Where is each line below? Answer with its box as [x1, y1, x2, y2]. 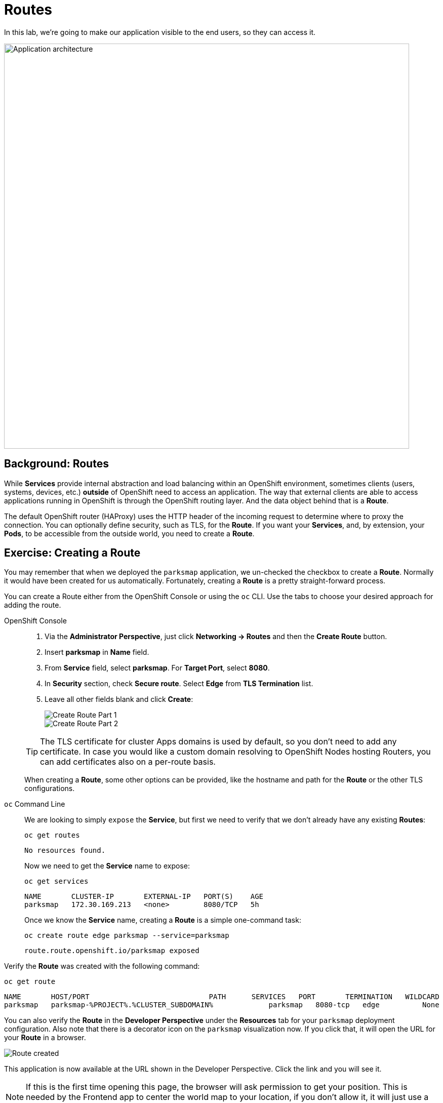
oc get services [24, 877, 89, 886]
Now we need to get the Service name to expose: [24, 861, 190, 871]
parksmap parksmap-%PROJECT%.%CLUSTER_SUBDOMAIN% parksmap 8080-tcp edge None [4, 1001, 439, 1009]
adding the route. [4, 601, 61, 610]
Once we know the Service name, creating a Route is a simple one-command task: [24, 916, 301, 925]
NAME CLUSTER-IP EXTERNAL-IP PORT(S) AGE [24, 892, 264, 901]
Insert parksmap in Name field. [45, 648, 149, 657]
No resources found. [24, 846, 106, 855]
